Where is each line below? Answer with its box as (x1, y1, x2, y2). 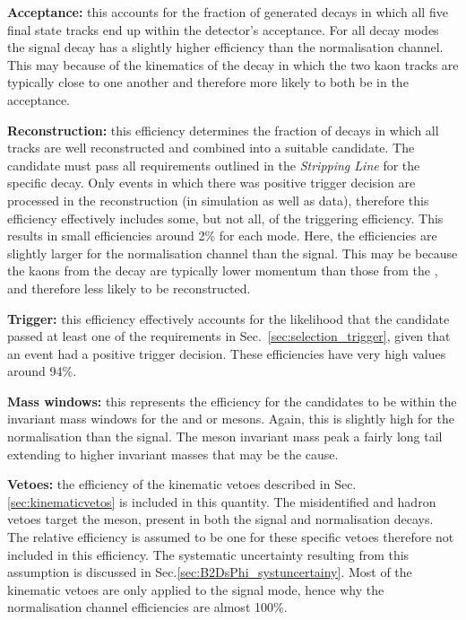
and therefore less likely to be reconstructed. (7, 278, 251, 297)
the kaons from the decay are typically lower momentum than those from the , (7, 261, 438, 280)
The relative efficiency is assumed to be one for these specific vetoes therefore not (7, 528, 454, 546)
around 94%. (7, 362, 77, 380)
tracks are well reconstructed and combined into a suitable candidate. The (7, 138, 415, 157)
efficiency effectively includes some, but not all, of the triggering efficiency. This (7, 208, 444, 227)
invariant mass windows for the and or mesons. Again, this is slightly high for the (7, 409, 454, 428)
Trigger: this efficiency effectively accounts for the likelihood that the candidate (7, 309, 450, 327)
